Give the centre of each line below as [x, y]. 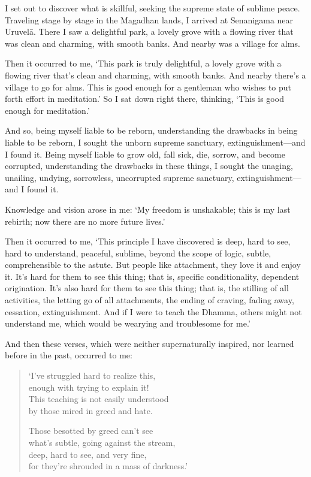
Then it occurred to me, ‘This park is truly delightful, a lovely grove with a [143, 63]
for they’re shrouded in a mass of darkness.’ [108, 466]
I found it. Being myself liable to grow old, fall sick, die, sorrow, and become [145, 154]
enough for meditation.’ [47, 110]
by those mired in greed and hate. [90, 410]
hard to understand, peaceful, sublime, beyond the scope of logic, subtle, [138, 253]
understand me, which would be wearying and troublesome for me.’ [128, 323]
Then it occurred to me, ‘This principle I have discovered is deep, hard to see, [148, 241]
